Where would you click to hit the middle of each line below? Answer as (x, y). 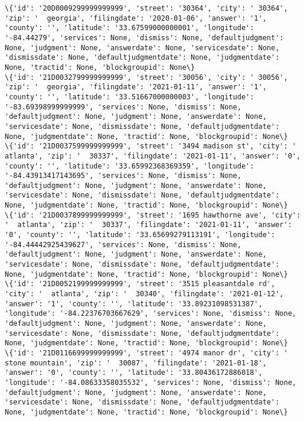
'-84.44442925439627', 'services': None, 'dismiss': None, (123, 244)
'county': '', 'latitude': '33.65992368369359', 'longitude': (130, 166)
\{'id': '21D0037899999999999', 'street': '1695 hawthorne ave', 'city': (153, 215)
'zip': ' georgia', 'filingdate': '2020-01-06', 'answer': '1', (136, 18)
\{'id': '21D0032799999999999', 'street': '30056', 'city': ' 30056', (146, 77)
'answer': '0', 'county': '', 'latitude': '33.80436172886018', (134, 373)
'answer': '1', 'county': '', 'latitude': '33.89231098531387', (134, 304)
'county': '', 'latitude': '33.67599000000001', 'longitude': (130, 28)
